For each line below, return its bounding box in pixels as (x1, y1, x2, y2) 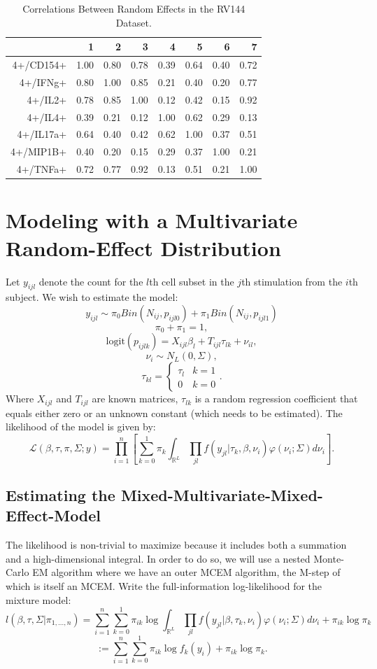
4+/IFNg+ (19, 74, 67, 89)
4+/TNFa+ (16, 162, 67, 176)
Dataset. (115, 15, 152, 29)
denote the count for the (38, 274, 143, 288)
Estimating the (6, 484, 115, 506)
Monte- (313, 551, 344, 565)
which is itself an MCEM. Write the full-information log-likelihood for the (6, 579, 322, 593)
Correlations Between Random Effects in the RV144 (22, 1, 246, 15)
